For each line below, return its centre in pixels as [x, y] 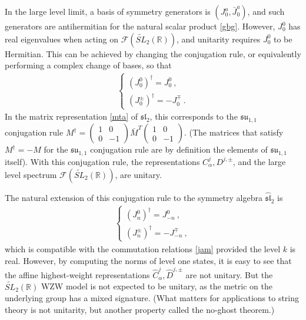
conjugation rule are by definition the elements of [179, 149]
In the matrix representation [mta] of [71, 116]
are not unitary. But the [229, 274]
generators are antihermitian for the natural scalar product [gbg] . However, [140, 26]
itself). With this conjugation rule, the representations [102, 161]
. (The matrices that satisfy [234, 132]
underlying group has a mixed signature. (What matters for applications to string [152, 298]
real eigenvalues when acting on [61, 39]
